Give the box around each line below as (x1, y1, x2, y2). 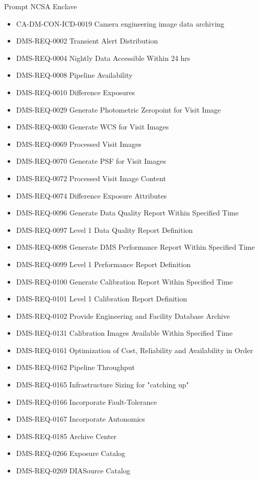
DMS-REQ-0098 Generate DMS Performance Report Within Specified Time (16, 242, 255, 252)
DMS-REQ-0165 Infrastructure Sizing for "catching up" (16, 379, 189, 390)
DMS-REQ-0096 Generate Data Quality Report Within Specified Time (16, 207, 239, 218)
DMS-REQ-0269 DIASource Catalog (16, 465, 130, 476)
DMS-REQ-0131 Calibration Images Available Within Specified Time (16, 328, 233, 338)
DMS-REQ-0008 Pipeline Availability (16, 70, 133, 80)
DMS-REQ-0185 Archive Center (16, 430, 117, 441)
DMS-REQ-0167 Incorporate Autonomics (16, 413, 145, 424)
